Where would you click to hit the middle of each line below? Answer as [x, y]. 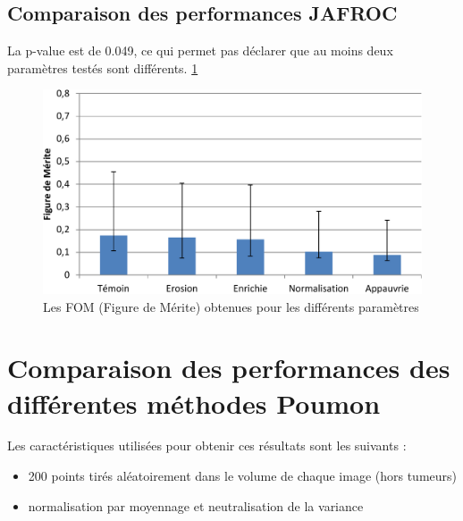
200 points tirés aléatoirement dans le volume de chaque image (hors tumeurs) [243, 476]
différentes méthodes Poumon [194, 403]
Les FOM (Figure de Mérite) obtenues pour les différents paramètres [231, 306]
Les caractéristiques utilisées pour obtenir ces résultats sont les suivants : [207, 445]
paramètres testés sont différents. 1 [103, 67]
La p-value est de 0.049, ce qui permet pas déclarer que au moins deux [200, 50]
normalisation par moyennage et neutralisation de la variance [196, 505]
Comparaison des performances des [229, 368]
